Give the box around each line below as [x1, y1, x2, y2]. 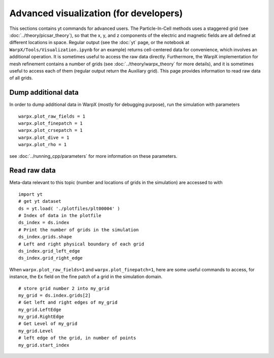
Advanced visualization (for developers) [9, 8, 183, 19]
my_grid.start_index [18, 342, 70, 348]
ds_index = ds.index [18, 220, 70, 226]
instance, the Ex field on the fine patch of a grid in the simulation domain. [9, 274, 162, 280]
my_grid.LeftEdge [18, 307, 61, 312]
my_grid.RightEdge [18, 314, 64, 319]
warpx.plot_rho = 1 [18, 142, 67, 148]
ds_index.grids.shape [18, 234, 72, 240]
